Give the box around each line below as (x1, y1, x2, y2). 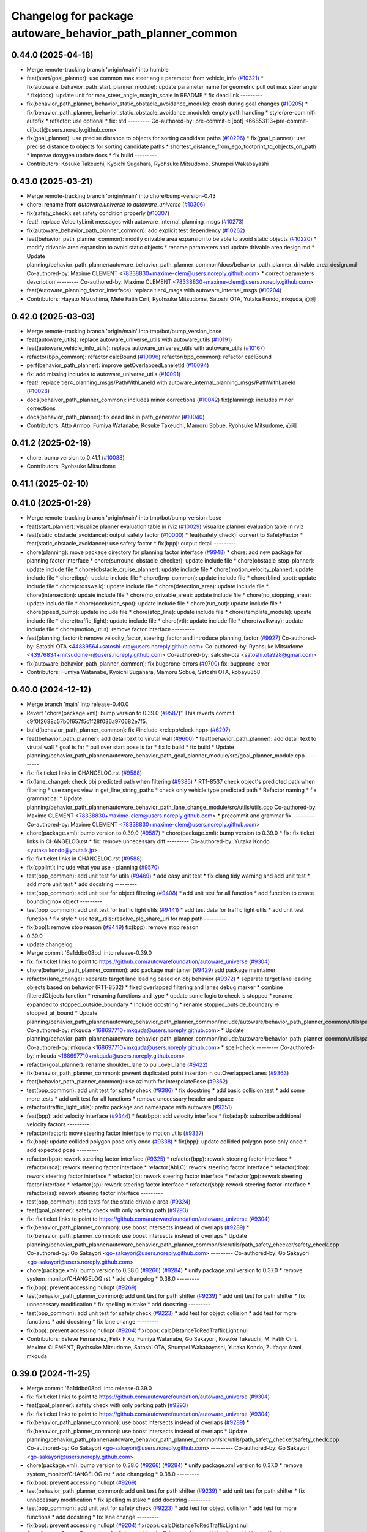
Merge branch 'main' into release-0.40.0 (26, 700, 129, 708)
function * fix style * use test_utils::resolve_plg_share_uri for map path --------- (26, 915, 227, 922)
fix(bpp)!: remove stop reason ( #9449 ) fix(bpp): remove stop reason (26, 923, 199, 931)
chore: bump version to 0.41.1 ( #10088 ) (26, 453, 125, 461)
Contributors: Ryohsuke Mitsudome (26, 463, 116, 470)
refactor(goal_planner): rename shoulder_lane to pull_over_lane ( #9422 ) (26, 1061, 208, 1068)
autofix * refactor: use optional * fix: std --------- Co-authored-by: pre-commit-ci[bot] (26, 117, 244, 125)
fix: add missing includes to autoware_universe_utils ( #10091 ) (26, 370, 181, 377)
